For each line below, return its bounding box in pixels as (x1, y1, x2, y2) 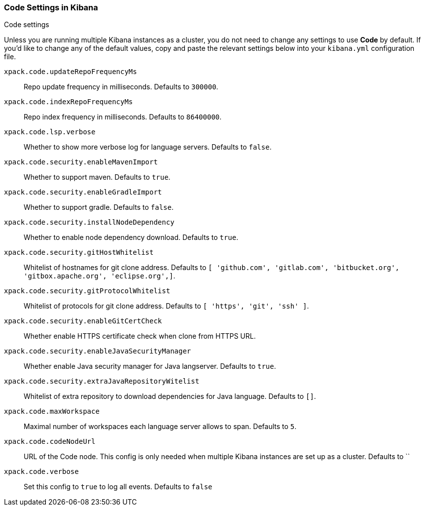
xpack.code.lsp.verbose (4, 128, 96, 136)
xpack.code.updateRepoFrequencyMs (4, 68, 137, 76)
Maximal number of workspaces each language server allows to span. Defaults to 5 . (24, 422, 297, 431)
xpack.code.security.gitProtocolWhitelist (4, 287, 171, 295)
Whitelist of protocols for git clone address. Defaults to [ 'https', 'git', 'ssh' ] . (24, 302, 309, 311)
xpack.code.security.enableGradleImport (4, 188, 162, 196)
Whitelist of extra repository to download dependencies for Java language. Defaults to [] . (24, 392, 316, 401)
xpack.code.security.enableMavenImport (4, 158, 158, 166)
